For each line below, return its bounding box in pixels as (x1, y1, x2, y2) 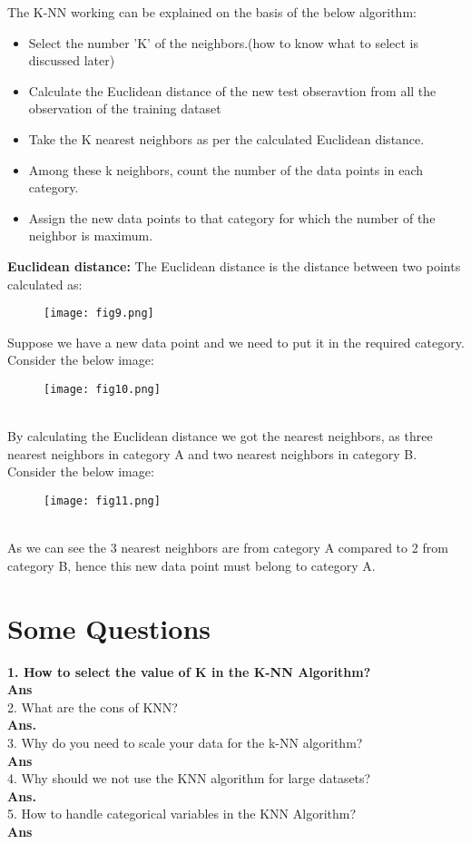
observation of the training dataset (28, 99, 221, 118)
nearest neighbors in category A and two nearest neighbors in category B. (7, 444, 417, 463)
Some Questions (7, 609, 211, 646)
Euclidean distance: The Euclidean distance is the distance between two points (7, 256, 461, 275)
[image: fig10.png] (44, 382, 161, 396)
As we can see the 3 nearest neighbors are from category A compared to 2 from (7, 538, 448, 557)
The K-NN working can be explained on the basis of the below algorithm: (7, 3, 417, 21)
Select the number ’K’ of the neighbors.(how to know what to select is (28, 33, 419, 52)
